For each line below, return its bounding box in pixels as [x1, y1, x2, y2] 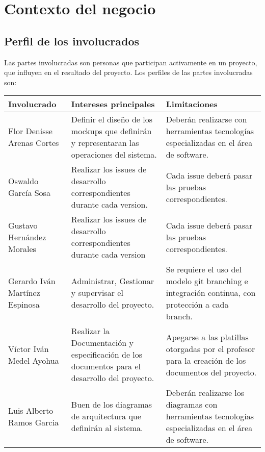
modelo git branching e [166, 275, 248, 287]
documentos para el [71, 360, 141, 372]
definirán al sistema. [71, 422, 143, 434]
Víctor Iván [8, 342, 49, 355]
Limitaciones [166, 98, 218, 110]
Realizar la [71, 325, 110, 337]
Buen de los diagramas [71, 398, 152, 411]
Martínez [8, 287, 40, 299]
